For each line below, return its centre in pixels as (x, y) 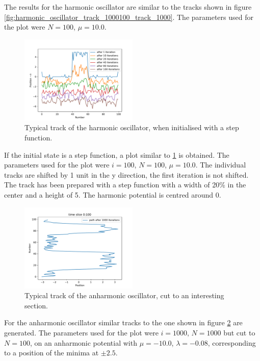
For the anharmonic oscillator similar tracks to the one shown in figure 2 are (123, 322)
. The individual (221, 165)
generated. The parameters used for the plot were (81, 332)
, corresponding (232, 342)
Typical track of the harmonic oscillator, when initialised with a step (132, 127)
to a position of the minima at (51, 353)
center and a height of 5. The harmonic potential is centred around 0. (113, 194)
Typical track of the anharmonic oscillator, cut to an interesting (124, 295)
